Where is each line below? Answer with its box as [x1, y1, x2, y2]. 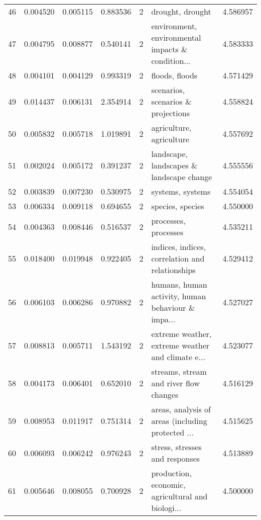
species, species [151, 200, 204, 212]
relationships [151, 264, 196, 276]
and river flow [151, 377, 200, 389]
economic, [151, 479, 186, 490]
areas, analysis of [151, 403, 211, 415]
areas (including [151, 415, 207, 426]
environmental [151, 32, 201, 43]
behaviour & [151, 302, 195, 313]
